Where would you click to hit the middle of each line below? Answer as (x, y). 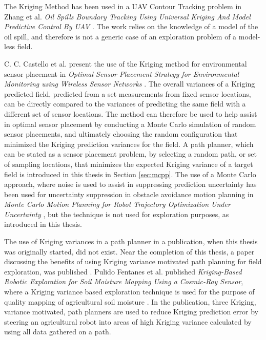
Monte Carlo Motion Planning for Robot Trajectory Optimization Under (117, 204)
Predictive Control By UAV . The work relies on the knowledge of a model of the (131, 26)
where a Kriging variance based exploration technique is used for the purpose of (129, 292)
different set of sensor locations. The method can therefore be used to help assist (131, 113)
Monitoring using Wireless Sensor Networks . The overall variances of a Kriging (130, 84)
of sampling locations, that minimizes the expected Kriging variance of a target (129, 164)
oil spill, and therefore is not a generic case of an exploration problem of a (120, 36)
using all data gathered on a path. (58, 332)
